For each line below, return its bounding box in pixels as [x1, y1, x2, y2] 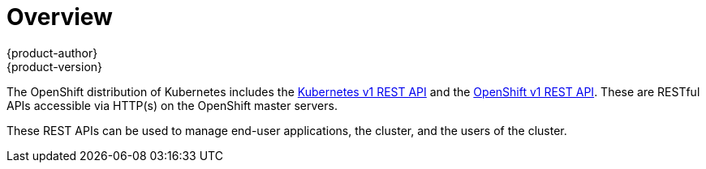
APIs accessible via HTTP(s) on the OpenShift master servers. [6, 98, 338, 112]
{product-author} [6, 45, 98, 60]
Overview [6, 3, 113, 31]
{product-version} [6, 59, 103, 74]
